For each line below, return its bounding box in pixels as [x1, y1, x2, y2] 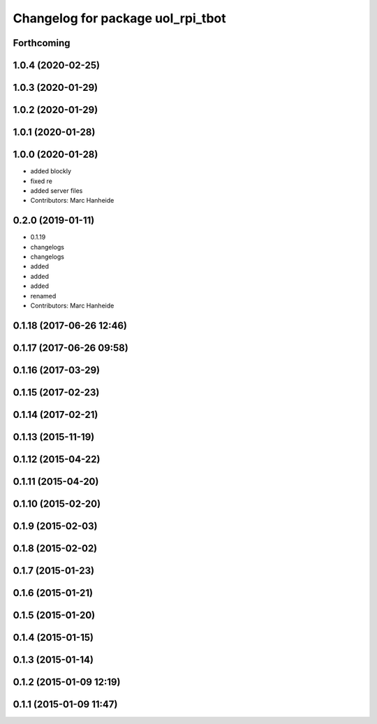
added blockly [30, 167, 72, 175]
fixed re [30, 177, 52, 185]
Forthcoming [13, 37, 71, 49]
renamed [30, 291, 57, 300]
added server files [30, 186, 83, 195]
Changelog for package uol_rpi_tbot [13, 10, 226, 26]
